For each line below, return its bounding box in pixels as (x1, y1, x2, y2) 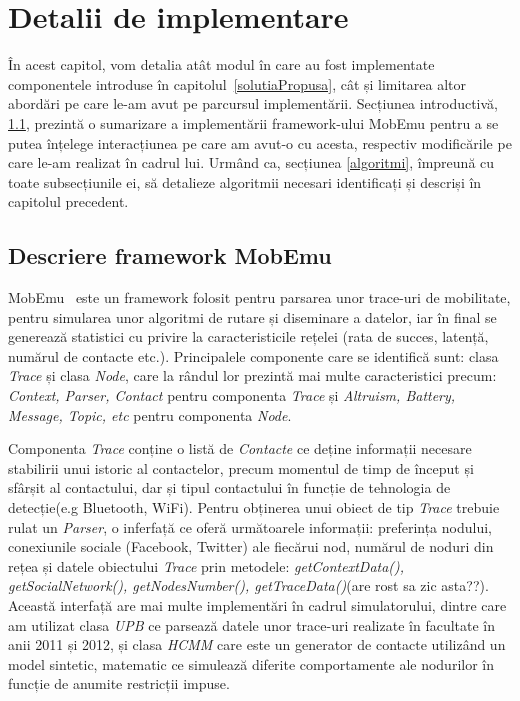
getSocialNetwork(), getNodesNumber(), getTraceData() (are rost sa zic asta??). (8, 575, 489, 596)
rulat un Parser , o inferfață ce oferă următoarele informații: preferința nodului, (8, 516, 492, 537)
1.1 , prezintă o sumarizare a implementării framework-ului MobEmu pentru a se (8, 112, 499, 133)
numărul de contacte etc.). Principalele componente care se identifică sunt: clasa (8, 345, 499, 366)
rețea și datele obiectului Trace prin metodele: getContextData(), (8, 555, 405, 576)
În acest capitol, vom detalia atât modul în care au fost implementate (8, 54, 435, 75)
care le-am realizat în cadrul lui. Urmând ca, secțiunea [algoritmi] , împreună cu (8, 152, 495, 173)
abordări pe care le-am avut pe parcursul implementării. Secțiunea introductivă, (8, 93, 498, 114)
